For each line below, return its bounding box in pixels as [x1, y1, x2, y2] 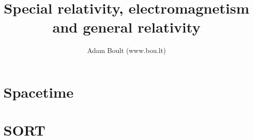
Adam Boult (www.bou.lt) [87, 45, 166, 55]
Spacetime [3, 82, 74, 102]
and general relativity [52, 17, 201, 37]
